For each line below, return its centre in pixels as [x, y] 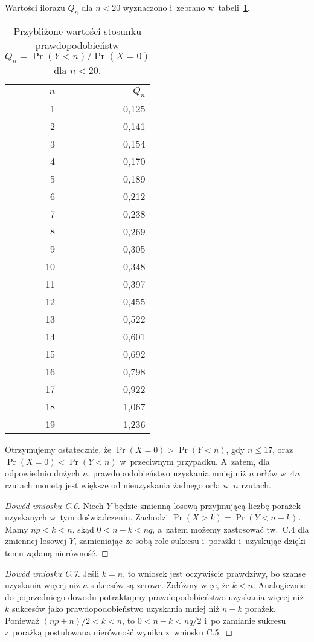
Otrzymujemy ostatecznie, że [58, 449]
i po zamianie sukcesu [245, 620]
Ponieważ [22, 620]
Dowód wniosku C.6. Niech [54, 505]
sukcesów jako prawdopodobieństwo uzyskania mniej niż [116, 608]
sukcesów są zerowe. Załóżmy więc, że [160, 585]
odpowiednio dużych [43, 473]
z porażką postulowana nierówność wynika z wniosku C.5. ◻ [119, 632]
